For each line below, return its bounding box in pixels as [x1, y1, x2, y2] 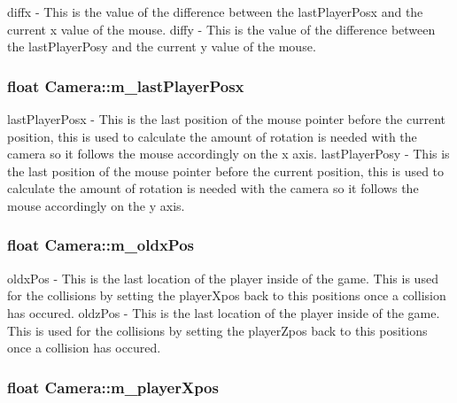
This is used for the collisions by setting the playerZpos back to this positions [7, 321, 428, 339]
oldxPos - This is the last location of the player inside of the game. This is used [7, 268, 438, 287]
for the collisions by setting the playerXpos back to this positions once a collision [7, 286, 446, 305]
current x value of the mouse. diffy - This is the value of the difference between [7, 19, 436, 38]
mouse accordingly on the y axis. [7, 196, 185, 214]
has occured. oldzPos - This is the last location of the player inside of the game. [7, 303, 440, 322]
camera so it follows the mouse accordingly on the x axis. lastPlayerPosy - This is [7, 144, 450, 163]
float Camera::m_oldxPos [7, 234, 195, 256]
